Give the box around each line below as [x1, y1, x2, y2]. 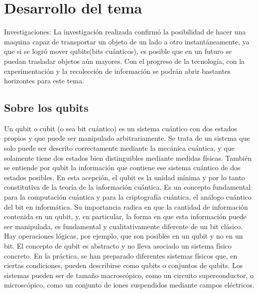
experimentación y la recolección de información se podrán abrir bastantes [4, 65, 231, 76]
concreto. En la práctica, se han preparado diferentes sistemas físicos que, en [4, 250, 238, 261]
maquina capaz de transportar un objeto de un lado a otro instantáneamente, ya [4, 36, 250, 46]
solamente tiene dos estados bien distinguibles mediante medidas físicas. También [4, 152, 252, 163]
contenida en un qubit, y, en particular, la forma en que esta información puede [4, 211, 247, 222]
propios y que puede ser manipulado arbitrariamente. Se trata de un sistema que [4, 133, 250, 143]
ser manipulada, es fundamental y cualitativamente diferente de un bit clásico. [4, 221, 243, 231]
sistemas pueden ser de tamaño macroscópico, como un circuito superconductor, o [4, 270, 254, 280]
